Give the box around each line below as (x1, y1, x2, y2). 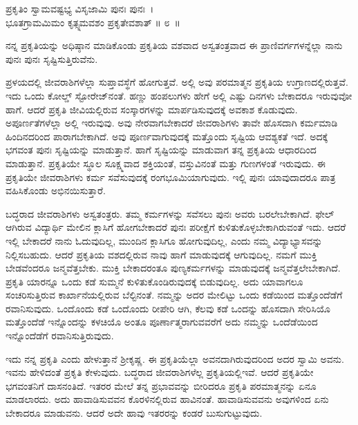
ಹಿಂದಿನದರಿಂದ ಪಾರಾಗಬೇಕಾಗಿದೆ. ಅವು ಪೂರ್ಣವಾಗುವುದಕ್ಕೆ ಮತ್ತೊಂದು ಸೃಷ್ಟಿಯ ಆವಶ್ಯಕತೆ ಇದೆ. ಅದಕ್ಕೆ (6, 129, 328, 143)
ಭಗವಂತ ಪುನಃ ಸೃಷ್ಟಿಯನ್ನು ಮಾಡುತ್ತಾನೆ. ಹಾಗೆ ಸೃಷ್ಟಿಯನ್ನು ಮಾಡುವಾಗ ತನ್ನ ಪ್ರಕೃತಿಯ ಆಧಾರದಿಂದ (6, 142, 317, 157)
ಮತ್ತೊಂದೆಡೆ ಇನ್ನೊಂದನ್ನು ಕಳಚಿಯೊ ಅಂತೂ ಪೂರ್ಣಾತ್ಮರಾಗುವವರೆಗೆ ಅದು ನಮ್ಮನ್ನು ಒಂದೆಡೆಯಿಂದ (6, 314, 318, 329)
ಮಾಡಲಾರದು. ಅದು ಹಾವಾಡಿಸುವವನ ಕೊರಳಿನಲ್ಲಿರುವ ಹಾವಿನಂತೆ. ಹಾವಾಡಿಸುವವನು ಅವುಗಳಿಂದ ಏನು (6, 392, 329, 406)
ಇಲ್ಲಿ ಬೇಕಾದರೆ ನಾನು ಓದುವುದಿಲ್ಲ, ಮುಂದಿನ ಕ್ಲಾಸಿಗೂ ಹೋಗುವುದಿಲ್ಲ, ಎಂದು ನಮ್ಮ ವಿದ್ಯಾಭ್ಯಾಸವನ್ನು (6, 233, 323, 247)
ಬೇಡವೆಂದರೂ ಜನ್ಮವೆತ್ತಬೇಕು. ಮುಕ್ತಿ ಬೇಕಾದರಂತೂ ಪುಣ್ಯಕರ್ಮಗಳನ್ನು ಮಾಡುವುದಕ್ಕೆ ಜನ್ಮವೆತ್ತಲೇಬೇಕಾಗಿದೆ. (6, 261, 341, 275)
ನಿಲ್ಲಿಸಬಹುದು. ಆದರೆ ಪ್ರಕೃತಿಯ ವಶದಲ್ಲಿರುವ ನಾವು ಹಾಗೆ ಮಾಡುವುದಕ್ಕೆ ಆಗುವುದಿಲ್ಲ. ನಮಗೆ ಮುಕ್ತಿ (6, 247, 317, 261)
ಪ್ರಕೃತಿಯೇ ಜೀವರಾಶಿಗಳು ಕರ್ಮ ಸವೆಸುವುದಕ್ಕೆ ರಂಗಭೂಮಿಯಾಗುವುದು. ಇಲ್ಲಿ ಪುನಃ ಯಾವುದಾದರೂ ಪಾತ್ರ (6, 169, 336, 184)
